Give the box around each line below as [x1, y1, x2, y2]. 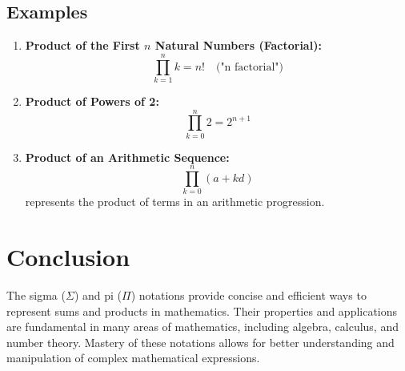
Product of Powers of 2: [25, 92, 159, 109]
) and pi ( [74, 287, 122, 304]
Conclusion [6, 240, 130, 273]
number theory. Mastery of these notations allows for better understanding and [6, 333, 395, 350]
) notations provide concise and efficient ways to [130, 287, 367, 304]
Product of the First [25, 37, 140, 54]
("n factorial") [215, 61, 283, 73]
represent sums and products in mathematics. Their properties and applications [6, 302, 398, 319]
